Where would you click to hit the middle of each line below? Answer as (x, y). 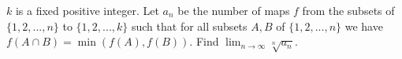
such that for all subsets (189, 26)
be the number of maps (234, 10)
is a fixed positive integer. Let (87, 10)
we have (364, 26)
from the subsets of (348, 10)
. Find (204, 41)
